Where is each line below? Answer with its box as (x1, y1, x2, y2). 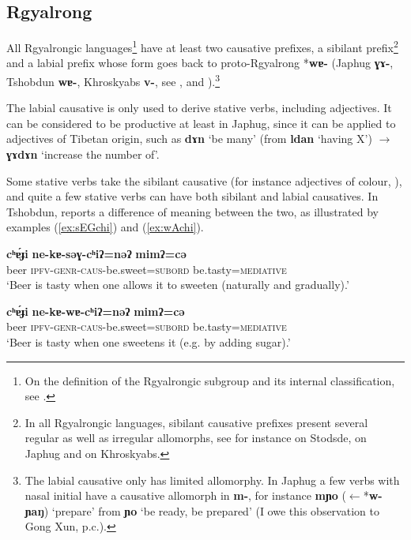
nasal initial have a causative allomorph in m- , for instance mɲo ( (25, 487, 346, 504)
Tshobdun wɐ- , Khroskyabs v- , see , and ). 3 (6, 71, 221, 89)
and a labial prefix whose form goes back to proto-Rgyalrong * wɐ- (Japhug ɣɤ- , (6, 54, 394, 71)
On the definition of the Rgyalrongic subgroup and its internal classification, (25, 372, 395, 388)
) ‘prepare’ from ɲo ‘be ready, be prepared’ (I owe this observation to (43, 502, 379, 519)
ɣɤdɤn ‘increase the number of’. (6, 146, 160, 163)
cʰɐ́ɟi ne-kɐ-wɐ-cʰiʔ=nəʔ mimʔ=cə (6, 302, 185, 319)
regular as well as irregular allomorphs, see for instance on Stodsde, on (25, 429, 367, 446)
